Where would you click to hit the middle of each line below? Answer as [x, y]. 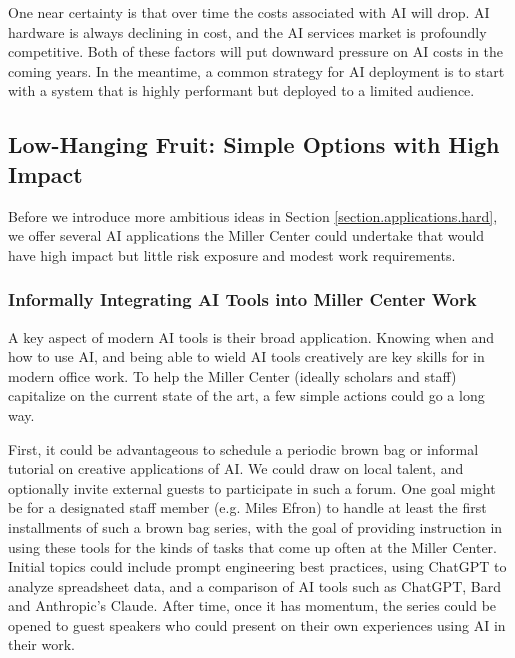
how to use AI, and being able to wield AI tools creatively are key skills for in [246, 356]
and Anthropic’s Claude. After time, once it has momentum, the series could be [252, 605]
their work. [41, 644]
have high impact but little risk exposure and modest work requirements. [232, 254]
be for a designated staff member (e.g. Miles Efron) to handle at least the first [247, 507]
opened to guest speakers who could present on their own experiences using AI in [257, 624]
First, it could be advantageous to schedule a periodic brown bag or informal [243, 448]
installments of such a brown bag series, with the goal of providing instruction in [255, 526]
